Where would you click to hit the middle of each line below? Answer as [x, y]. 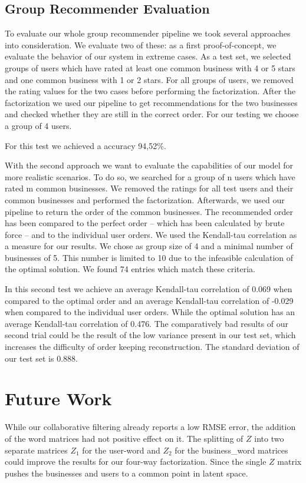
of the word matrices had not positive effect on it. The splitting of [124, 438]
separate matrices [36, 450]
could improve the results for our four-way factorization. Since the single [136, 462]
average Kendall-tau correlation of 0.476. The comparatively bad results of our [147, 323]
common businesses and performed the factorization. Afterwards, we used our [145, 199]
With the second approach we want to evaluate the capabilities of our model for [149, 165]
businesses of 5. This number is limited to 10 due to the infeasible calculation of [149, 257]
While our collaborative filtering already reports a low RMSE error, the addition [150, 427]
